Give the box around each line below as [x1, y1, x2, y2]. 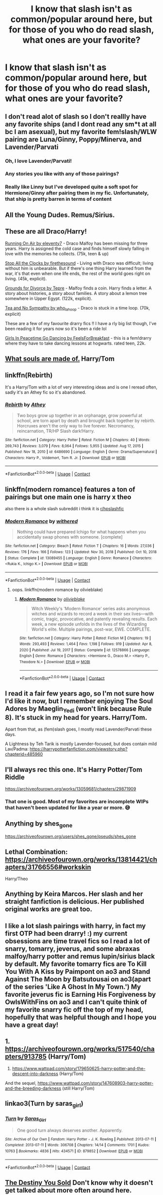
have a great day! [5, 1021, 59, 1029]
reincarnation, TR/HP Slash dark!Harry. [16, 428, 95, 434]
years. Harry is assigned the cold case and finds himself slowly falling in [5, 245, 149, 251]
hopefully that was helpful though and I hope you [5, 1013, 157, 1022]
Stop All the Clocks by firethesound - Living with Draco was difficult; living [5, 260, 154, 266]
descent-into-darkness [12, 1071, 58, 1077]
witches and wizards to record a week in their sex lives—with [31, 611, 154, 617]
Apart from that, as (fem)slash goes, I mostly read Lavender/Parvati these [5, 726, 152, 732]
